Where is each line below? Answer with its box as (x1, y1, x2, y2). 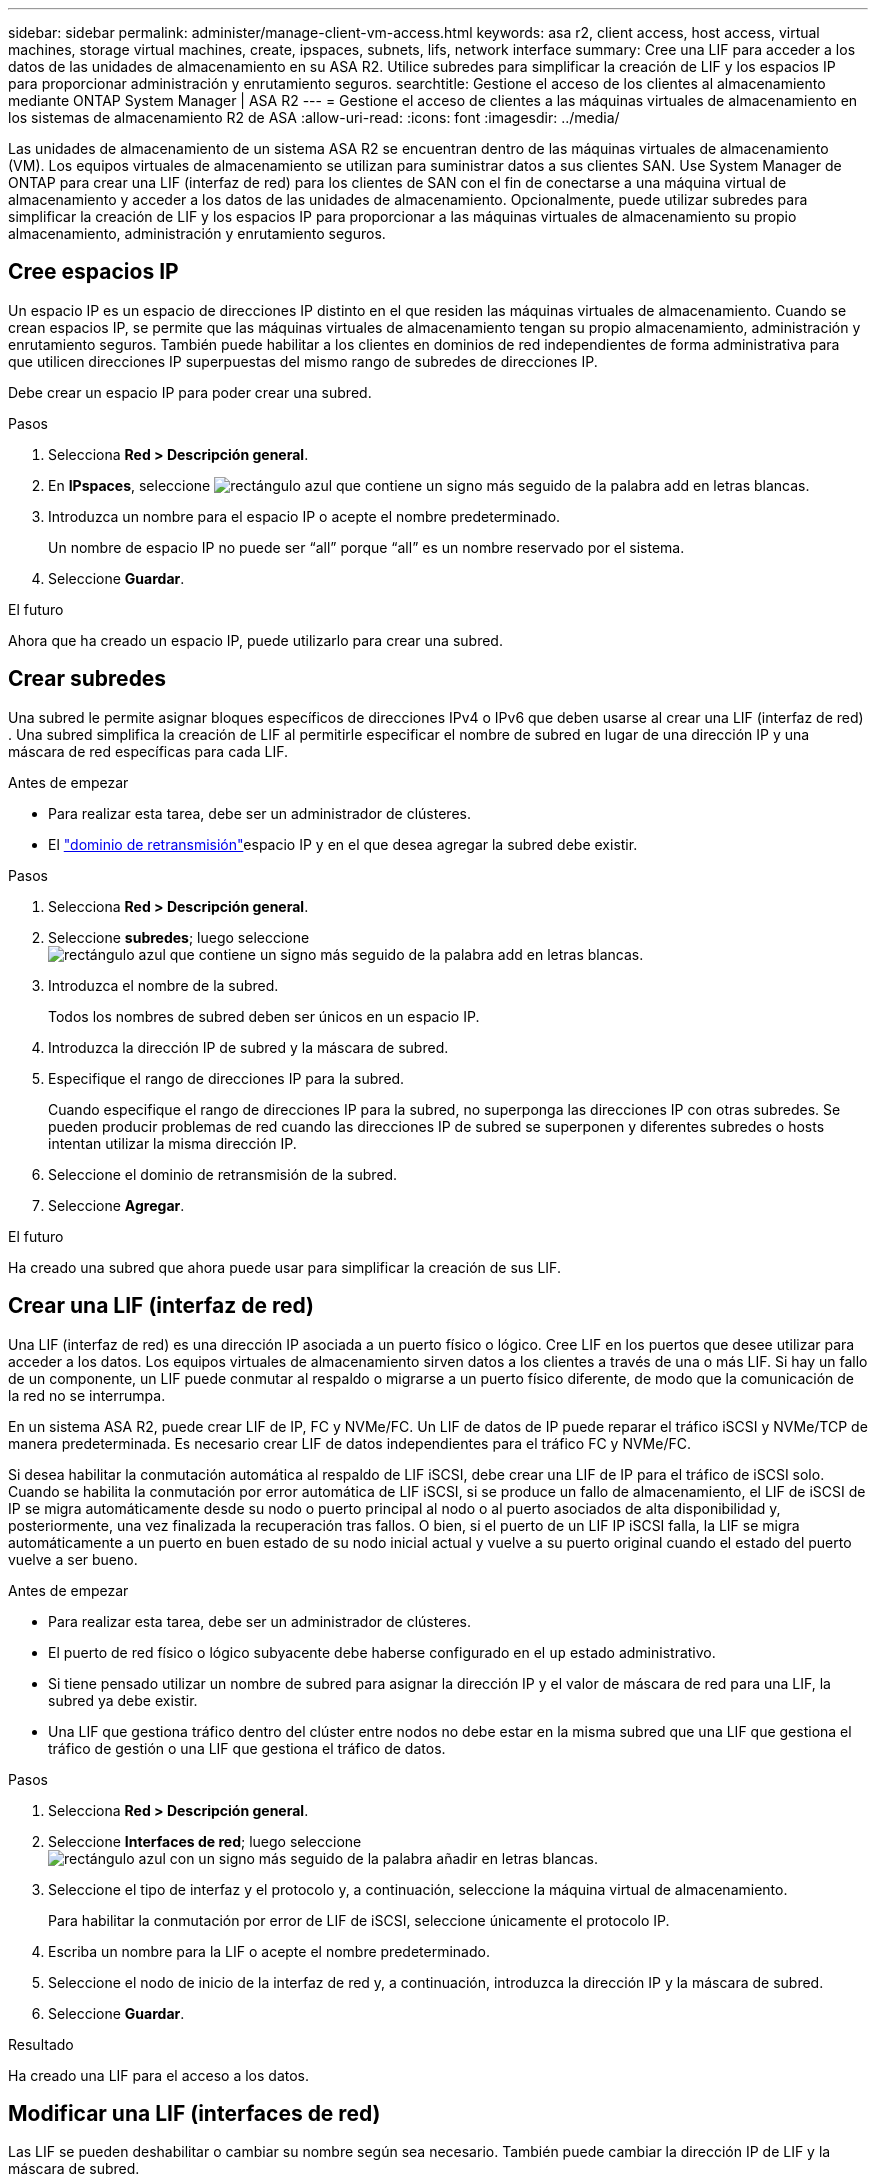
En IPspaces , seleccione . (48, 476, 810, 494)
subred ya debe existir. (48, 1691, 198, 1709)
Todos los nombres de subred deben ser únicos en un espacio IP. (48, 1007, 480, 1025)
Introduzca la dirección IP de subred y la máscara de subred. (48, 1038, 449, 1056)
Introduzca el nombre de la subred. (48, 976, 279, 994)
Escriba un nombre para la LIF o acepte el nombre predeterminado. (48, 1942, 490, 1960)
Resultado (8, 2035, 74, 2053)
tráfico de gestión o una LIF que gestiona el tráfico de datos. (48, 1739, 446, 1757)
